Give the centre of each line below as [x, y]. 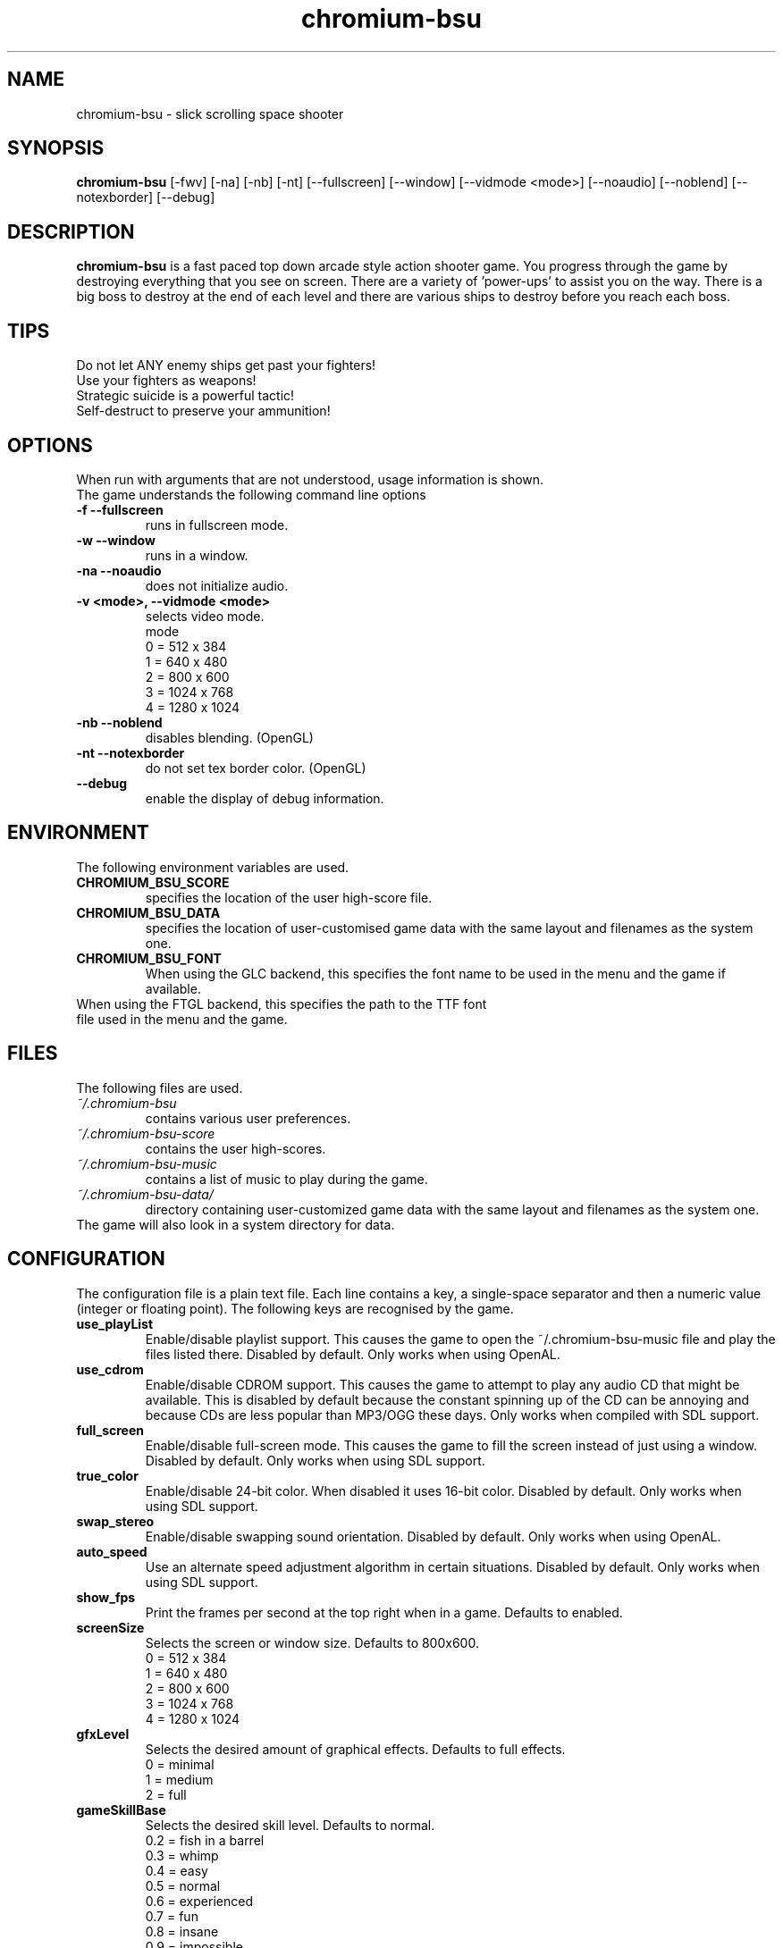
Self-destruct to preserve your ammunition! [203, 411]
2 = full [166, 1794]
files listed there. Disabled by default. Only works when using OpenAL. [353, 1354]
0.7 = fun [172, 1916]
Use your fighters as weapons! [166, 381]
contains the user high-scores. [236, 1148]
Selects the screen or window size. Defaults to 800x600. [312, 1642]
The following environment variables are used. [213, 867]
